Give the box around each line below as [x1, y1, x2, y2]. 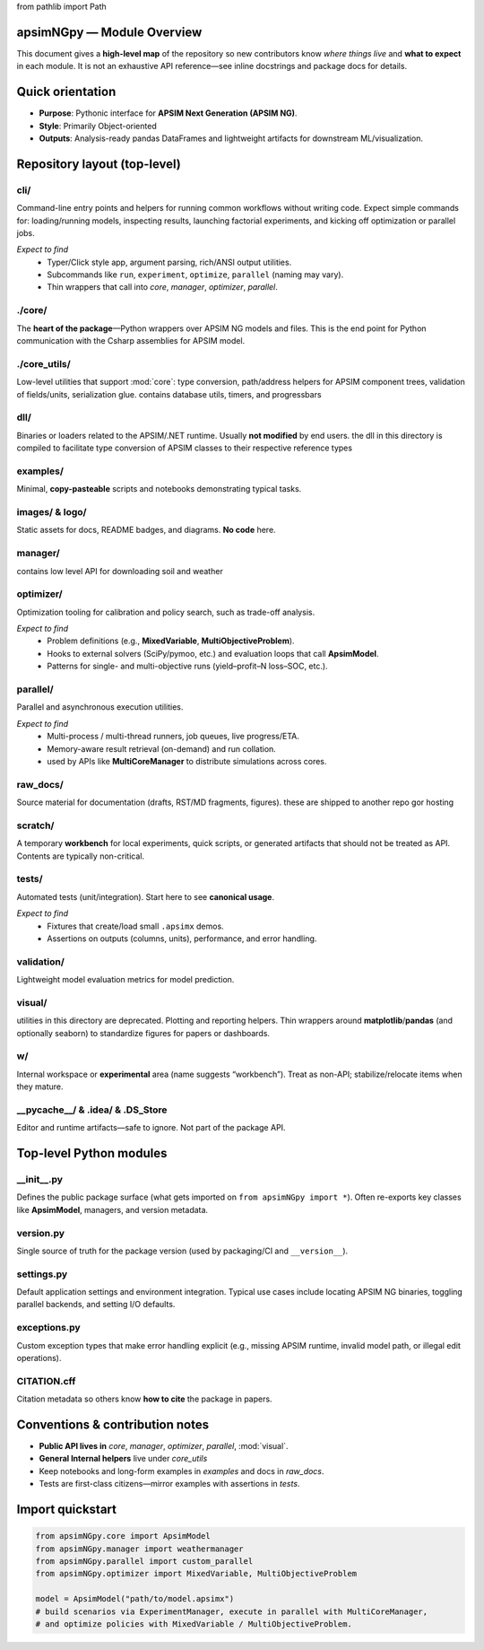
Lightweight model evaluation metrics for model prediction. [16, 974, 235, 985]
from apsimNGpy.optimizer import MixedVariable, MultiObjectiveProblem [35, 1568, 358, 1579]
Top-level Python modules [16, 1146, 168, 1161]
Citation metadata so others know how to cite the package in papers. [16, 1393, 272, 1404]
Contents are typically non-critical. [16, 851, 145, 861]
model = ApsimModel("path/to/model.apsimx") [35, 1593, 235, 1604]
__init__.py [16, 1174, 63, 1186]
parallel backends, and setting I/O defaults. [16, 1299, 176, 1310]
